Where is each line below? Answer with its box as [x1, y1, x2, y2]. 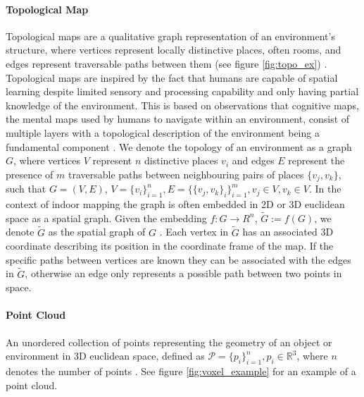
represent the [288, 153, 345, 168]
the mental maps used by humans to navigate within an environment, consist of [6, 111, 350, 126]
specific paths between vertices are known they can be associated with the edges [6, 252, 351, 267]
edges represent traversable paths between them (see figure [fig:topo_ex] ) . [6, 56, 327, 71]
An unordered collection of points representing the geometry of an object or [6, 334, 332, 349]
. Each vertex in [159, 224, 229, 239]
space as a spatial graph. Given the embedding [6, 210, 207, 225]
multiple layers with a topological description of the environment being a [6, 125, 320, 140]
